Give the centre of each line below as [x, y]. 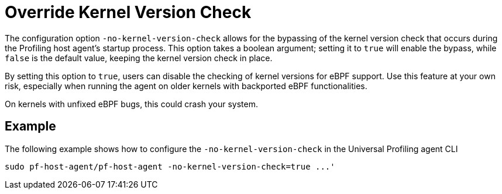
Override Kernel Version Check [128, 12]
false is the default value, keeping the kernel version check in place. [139, 58]
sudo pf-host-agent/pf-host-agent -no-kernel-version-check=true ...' [170, 166]
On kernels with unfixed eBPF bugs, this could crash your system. [132, 104]
